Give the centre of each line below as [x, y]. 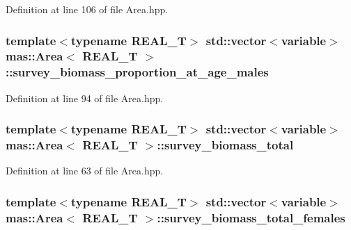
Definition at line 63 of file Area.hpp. [85, 171]
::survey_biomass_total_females [251, 217]
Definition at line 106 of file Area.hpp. [87, 9]
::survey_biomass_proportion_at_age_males [137, 72]
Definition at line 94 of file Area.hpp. [85, 98]
